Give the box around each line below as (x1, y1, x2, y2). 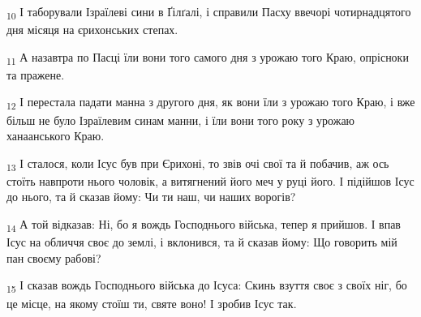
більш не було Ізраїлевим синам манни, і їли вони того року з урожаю (6, 111, 355, 128)
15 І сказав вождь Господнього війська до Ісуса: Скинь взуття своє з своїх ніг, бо (6, 276, 407, 296)
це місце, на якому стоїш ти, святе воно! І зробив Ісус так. (6, 294, 297, 311)
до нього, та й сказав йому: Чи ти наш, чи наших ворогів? (6, 188, 296, 205)
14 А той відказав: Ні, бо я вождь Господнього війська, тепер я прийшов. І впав (6, 216, 401, 234)
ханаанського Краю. (6, 127, 105, 144)
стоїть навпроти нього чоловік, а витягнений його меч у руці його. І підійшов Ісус (6, 172, 415, 189)
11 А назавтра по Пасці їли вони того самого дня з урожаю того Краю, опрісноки (6, 48, 409, 67)
